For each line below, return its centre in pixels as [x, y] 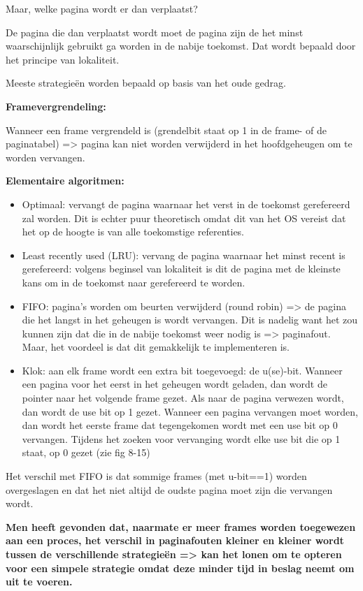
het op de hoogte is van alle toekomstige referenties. [133, 232]
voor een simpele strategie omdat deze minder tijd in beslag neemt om [180, 568]
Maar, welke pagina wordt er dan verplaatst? [102, 8]
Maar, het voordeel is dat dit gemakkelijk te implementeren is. [156, 347]
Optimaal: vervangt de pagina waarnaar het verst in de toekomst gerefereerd [186, 204]
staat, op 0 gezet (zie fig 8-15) [86, 452]
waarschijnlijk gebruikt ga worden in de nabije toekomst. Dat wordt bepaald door [181, 46]
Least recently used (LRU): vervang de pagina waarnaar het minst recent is [184, 255]
